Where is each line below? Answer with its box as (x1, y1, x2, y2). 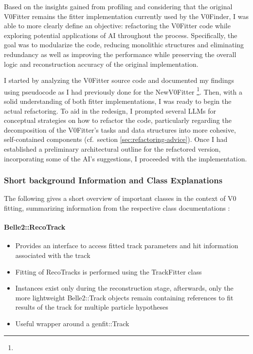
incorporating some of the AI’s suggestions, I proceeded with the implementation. (4, 153, 247, 163)
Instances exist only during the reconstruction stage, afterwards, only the (15, 283, 234, 293)
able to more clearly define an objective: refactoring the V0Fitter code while (4, 20, 231, 31)
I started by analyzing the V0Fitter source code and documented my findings (4, 75, 235, 85)
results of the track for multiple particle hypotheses (15, 302, 168, 312)
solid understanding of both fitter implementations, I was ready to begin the (4, 96, 232, 106)
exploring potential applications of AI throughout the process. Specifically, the (4, 30, 237, 40)
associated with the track (15, 250, 90, 260)
